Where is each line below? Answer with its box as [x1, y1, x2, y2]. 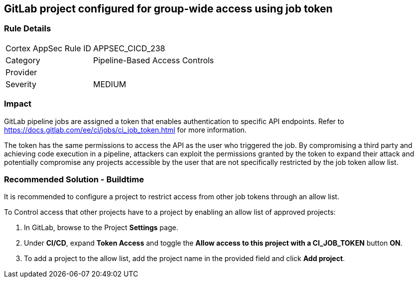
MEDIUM [93, 79, 127, 89]
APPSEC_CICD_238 [93, 43, 165, 53]
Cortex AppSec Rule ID [5, 43, 92, 53]
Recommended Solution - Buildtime [4, 174, 144, 184]
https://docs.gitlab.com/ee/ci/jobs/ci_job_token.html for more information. [4, 125, 247, 134]
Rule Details [4, 23, 51, 34]
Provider [5, 67, 37, 77]
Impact [4, 99, 32, 109]
